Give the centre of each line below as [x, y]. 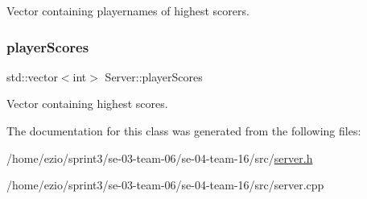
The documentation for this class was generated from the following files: [184, 131]
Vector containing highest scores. [87, 104]
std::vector [32, 76]
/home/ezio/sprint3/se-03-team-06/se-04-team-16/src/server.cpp [165, 185]
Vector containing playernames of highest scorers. [128, 10]
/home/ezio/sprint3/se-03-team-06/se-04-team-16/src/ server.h [160, 158]
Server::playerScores [154, 76]
